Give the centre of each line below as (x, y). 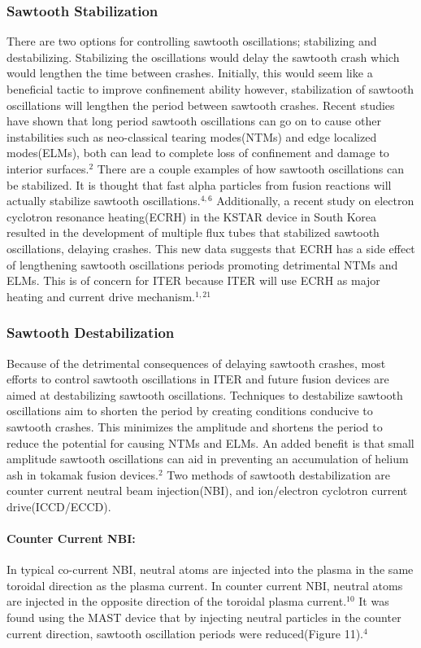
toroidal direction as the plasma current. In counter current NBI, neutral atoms (205, 585)
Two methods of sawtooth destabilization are (279, 474)
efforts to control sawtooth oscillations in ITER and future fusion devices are (198, 379)
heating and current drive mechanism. (101, 296)
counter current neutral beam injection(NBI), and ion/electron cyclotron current (207, 490)
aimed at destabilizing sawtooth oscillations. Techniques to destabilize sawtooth (205, 394)
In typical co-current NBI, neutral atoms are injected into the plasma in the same (210, 569)
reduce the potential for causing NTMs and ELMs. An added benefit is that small (210, 442)
